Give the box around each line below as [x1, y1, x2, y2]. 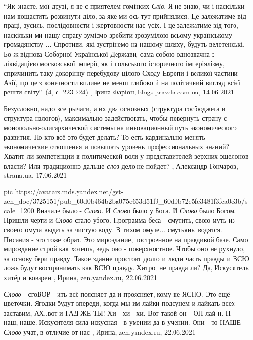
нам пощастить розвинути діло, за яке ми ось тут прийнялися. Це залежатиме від [4, 10, 246, 20]
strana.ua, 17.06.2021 [4, 170, 67, 180]
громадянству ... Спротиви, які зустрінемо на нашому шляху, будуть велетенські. [4, 39, 245, 49]
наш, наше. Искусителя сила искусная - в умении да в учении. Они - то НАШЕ [4, 317, 241, 327]
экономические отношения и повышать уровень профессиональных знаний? [4, 141, 230, 151]
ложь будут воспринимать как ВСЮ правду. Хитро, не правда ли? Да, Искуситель [4, 263, 249, 273]
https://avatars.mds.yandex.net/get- [15, 186, 124, 196]
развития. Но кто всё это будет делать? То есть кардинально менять [4, 132, 205, 142]
